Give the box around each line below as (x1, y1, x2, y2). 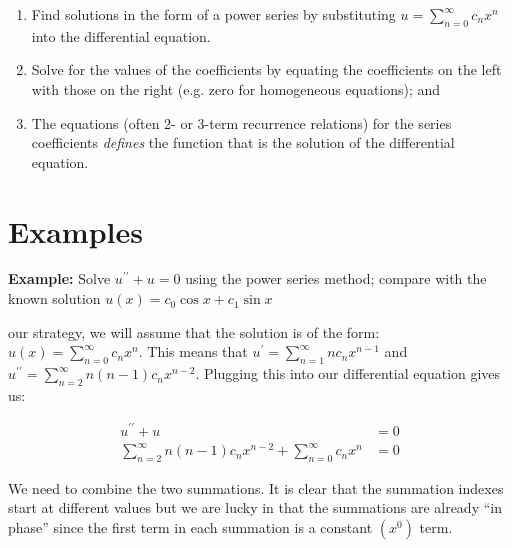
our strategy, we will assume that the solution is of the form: (8, 321, 380, 342)
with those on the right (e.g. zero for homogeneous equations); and (31, 78, 441, 99)
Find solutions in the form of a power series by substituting (31, 4, 396, 24)
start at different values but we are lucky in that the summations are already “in (8, 497, 502, 518)
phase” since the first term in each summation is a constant (8, 517, 373, 538)
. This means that (138, 341, 248, 362)
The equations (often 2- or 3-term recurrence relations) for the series (31, 112, 452, 133)
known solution (8, 288, 101, 309)
